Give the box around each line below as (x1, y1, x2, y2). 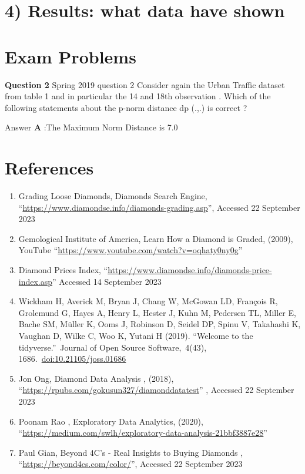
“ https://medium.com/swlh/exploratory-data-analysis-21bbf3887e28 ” (18, 426, 267, 439)
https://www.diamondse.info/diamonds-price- (108, 263, 272, 275)
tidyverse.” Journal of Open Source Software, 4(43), (18, 341, 207, 353)
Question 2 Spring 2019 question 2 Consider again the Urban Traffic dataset (5, 78, 285, 90)
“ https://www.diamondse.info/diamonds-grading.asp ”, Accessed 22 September (18, 201, 300, 213)
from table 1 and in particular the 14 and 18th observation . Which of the (5, 90, 271, 102)
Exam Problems (5, 44, 136, 68)
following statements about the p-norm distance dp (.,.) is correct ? (5, 101, 247, 113)
